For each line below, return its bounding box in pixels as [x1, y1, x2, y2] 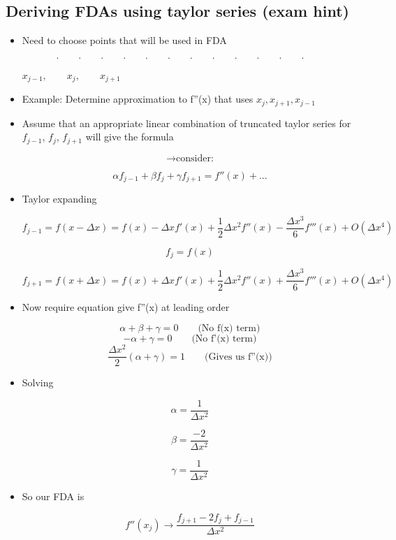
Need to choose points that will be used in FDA [22, 33, 227, 48]
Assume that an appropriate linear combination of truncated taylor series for [22, 115, 351, 130]
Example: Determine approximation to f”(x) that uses [22, 92, 254, 106]
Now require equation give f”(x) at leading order [22, 299, 230, 314]
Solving [22, 375, 54, 390]
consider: [175, 153, 214, 163]
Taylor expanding [22, 191, 97, 206]
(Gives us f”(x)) [204, 351, 272, 362]
